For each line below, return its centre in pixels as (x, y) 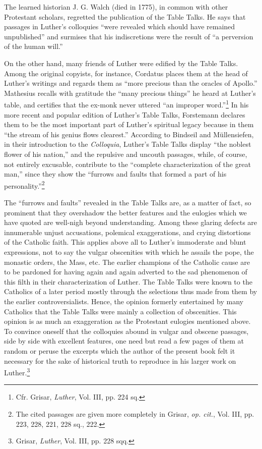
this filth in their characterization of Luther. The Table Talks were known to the (128, 281)
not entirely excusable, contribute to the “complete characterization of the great (127, 164)
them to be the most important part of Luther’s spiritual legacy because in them (129, 124)
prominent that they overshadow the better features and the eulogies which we (125, 212)
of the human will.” (34, 46)
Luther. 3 (17, 372)
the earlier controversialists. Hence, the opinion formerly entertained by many (124, 301)
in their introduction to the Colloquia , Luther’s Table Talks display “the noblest (128, 144)
